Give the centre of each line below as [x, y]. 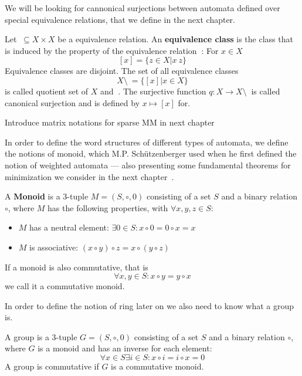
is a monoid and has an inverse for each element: [125, 348]
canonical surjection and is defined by [72, 102]
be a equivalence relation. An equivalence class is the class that [175, 39]
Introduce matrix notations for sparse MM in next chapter [110, 122]
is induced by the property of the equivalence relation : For [112, 50]
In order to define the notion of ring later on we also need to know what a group [149, 305]
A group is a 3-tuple [41, 336]
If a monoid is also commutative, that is [77, 267]
